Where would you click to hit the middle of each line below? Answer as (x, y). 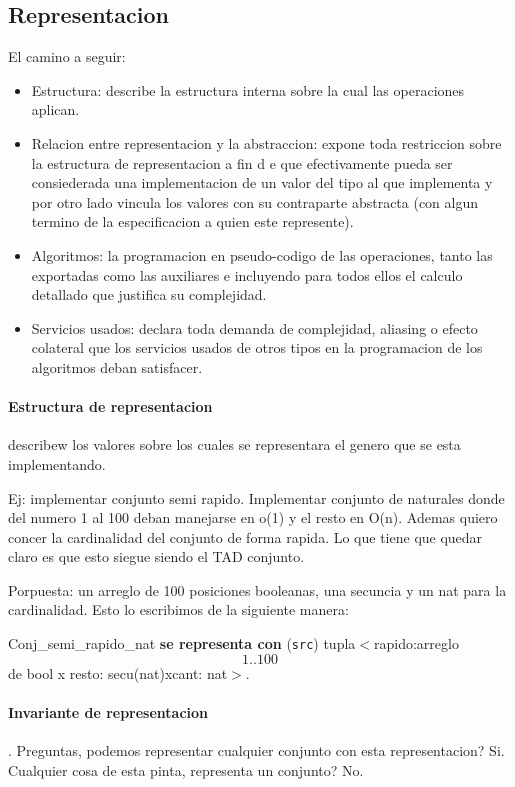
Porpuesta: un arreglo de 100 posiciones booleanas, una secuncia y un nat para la (257, 589)
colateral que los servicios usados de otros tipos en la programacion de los (257, 347)
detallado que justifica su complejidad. (149, 294)
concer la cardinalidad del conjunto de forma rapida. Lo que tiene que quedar (245, 536)
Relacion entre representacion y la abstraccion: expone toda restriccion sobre (266, 142)
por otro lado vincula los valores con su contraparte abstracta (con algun (255, 201)
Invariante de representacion (108, 711)
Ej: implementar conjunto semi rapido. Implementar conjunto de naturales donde (256, 497)
